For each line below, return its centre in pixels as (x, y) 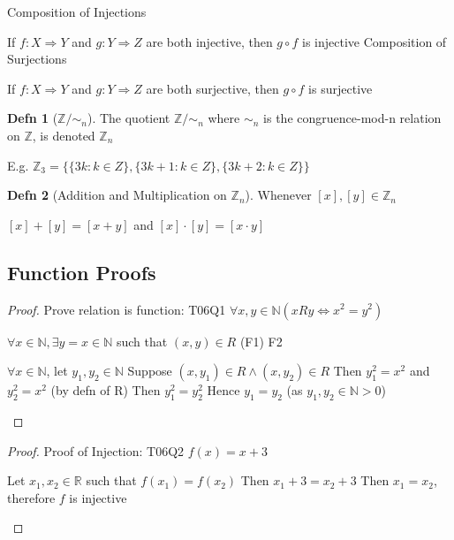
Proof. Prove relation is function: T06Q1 (117, 309)
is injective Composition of (375, 41)
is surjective (340, 88)
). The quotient (129, 118)
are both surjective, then (212, 88)
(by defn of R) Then (106, 390)
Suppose (150, 371)
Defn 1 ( (33, 118)
